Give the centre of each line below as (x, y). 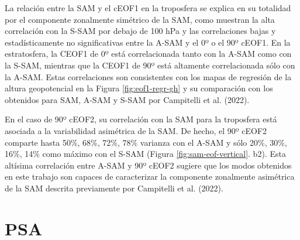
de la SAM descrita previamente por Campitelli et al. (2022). (114, 188)
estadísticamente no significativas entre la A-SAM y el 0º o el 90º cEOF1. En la (148, 42)
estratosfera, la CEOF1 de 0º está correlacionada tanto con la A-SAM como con (148, 54)
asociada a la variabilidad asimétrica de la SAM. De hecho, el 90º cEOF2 (136, 130)
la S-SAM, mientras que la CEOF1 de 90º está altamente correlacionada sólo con (150, 65)
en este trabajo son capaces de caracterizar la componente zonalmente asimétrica (150, 176)
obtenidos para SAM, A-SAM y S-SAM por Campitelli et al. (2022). (127, 99)
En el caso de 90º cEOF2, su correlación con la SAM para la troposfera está (141, 119)
